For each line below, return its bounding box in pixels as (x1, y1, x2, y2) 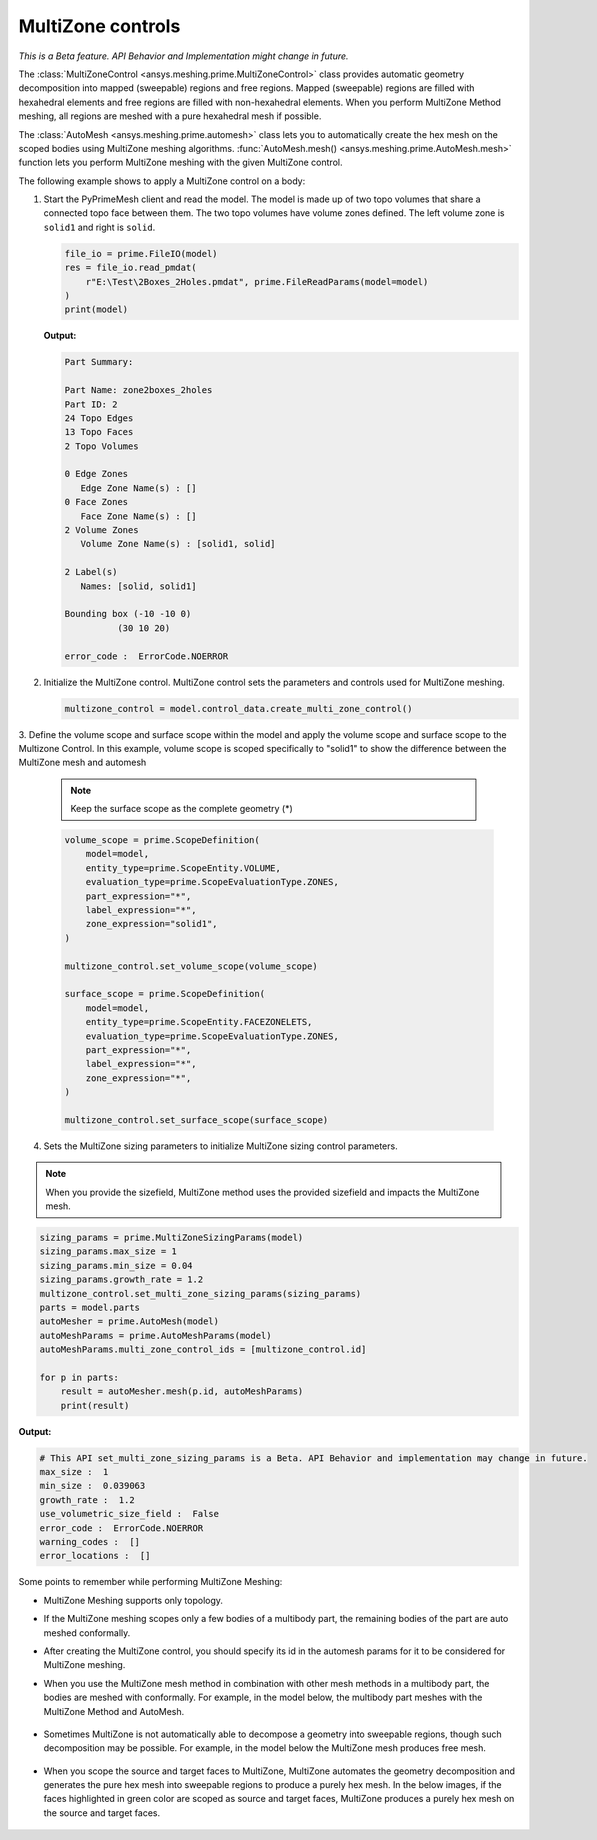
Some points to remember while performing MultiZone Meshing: (18, 1576, 283, 1588)
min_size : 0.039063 (39, 1480, 146, 1492)
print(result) (60, 1400, 130, 1411)
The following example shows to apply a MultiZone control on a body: (18, 175, 306, 187)
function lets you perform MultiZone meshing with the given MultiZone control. (18, 156, 343, 169)
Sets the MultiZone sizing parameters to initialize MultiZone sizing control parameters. (43, 1140, 399, 1152)
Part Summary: (64, 356, 134, 368)
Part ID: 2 (64, 398, 118, 410)
